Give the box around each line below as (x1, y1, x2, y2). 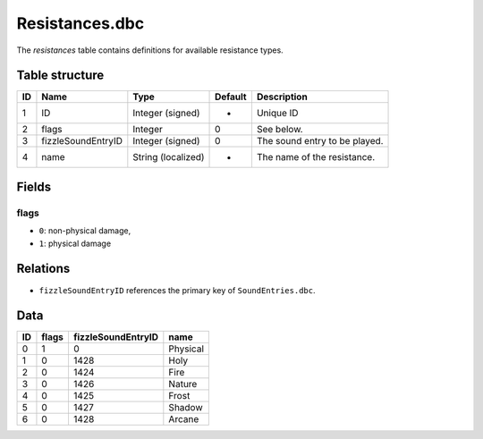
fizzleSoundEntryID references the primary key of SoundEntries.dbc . (38, 284, 316, 295)
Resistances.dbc (16, 13, 145, 33)
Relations (16, 261, 71, 276)
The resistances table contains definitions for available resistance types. (16, 45, 284, 55)
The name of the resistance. (256, 151, 376, 164)
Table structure (16, 68, 105, 83)
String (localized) (132, 151, 205, 164)
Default (215, 90, 247, 103)
